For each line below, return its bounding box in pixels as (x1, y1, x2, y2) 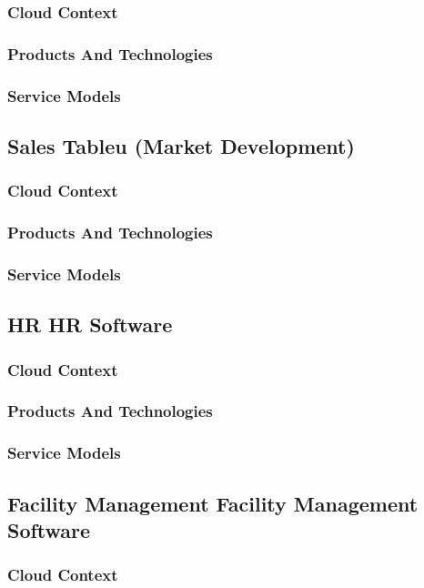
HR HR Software (7, 310, 173, 339)
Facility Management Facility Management (7, 489, 419, 517)
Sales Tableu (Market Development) (7, 131, 355, 159)
